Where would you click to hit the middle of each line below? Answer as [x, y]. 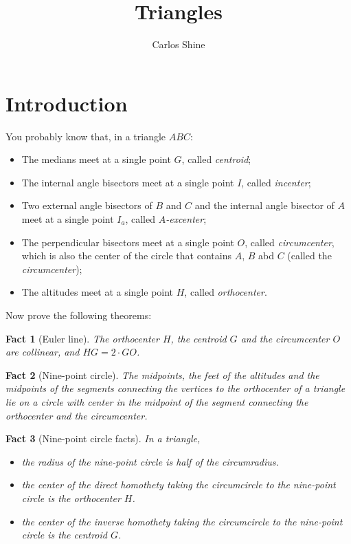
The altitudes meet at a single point [98, 292]
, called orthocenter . [226, 292]
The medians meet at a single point [96, 159]
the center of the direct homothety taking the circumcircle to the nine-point [179, 485]
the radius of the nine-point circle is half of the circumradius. [150, 461]
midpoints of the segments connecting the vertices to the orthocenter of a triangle [175, 388]
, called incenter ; [276, 182]
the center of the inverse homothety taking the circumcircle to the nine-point [182, 521]
